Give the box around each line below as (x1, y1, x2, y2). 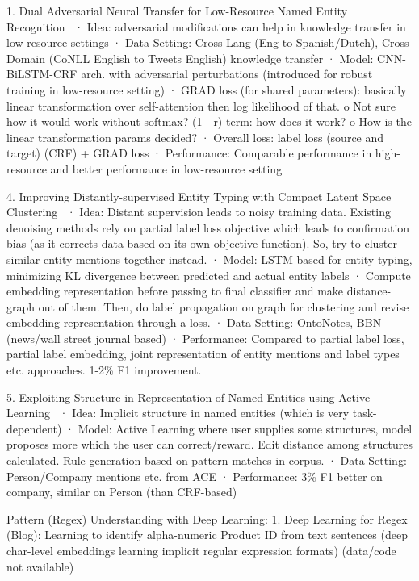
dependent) (6, 420, 62, 437)
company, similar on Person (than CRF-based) (6, 483, 237, 500)
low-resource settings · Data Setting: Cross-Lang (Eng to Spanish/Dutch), (6, 34, 379, 51)
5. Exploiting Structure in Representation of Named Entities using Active (6, 388, 371, 405)
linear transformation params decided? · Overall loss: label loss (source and (6, 128, 384, 145)
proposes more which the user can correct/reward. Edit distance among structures (6, 436, 413, 453)
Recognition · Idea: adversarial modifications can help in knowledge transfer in (6, 18, 406, 35)
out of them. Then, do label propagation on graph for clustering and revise (38, 298, 409, 315)
